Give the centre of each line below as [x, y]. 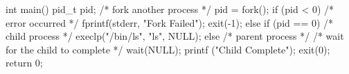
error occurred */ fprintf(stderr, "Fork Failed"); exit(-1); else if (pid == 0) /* [170, 22]
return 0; [24, 63]
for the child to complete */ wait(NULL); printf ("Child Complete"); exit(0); [168, 49]
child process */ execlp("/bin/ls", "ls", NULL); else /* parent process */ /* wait [175, 36]
